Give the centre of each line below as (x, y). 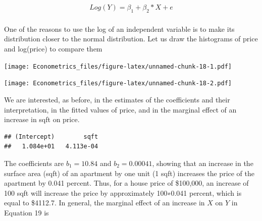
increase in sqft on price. (42, 119)
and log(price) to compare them (53, 49)
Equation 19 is (27, 212)
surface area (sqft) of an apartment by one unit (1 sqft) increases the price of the (129, 173)
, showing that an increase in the (203, 163)
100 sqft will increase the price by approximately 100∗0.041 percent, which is (123, 192)
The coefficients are (34, 163)
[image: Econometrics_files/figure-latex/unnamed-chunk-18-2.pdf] (118, 84)
